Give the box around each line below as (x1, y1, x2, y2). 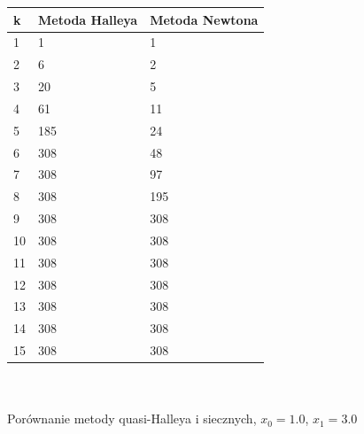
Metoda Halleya (38, 10, 138, 28)
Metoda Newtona (150, 10, 259, 28)
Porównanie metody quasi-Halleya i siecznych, (7, 409, 257, 428)
